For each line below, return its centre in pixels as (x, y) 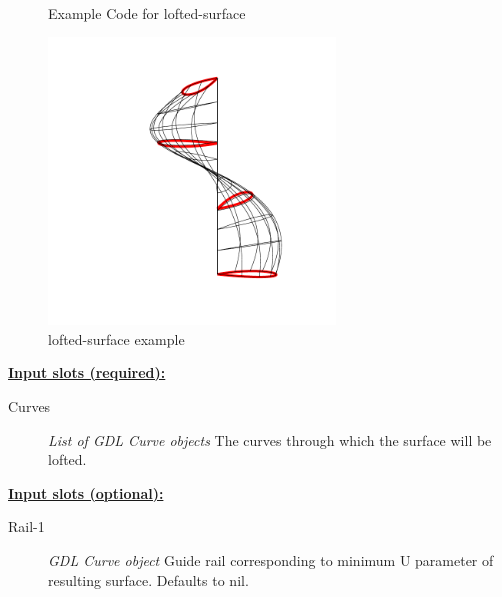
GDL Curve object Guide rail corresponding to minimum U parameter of (271, 559)
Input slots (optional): (86, 492)
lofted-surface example (116, 338)
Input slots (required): (87, 372)
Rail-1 (26, 526)
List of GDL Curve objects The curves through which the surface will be (270, 439)
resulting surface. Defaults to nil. (148, 579)
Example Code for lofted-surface (147, 12)
